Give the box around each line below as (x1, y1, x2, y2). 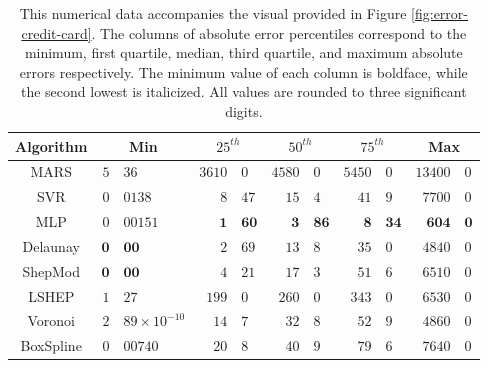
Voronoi (27, 310, 75, 331)
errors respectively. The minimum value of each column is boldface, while (19, 61, 468, 82)
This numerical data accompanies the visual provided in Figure (19, 3, 407, 23)
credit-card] (21, 22, 92, 43)
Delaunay (22, 235, 80, 256)
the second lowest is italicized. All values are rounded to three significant (20, 81, 467, 102)
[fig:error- (411, 3, 468, 23)
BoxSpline (20, 335, 82, 356)
